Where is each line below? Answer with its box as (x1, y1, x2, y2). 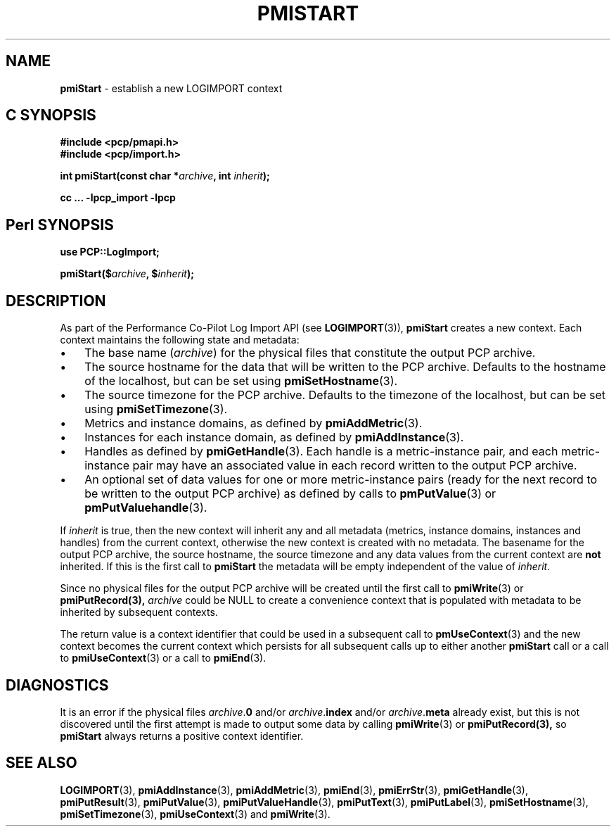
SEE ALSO (6, 754, 77, 772)
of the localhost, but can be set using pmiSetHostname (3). (84, 374, 398, 389)
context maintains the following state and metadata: (60, 334, 300, 346)
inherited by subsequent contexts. (60, 606, 218, 619)
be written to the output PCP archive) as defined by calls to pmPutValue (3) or (84, 486, 496, 501)
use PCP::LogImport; (60, 246, 160, 258)
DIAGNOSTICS (6, 676, 109, 694)
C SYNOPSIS (6, 106, 96, 125)
